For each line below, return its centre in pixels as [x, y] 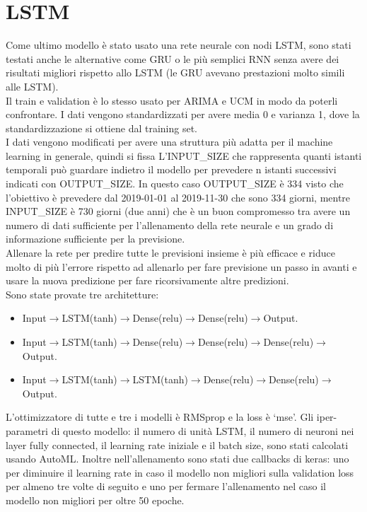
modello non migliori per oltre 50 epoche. [95, 500]
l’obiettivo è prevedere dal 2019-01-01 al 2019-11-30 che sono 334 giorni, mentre [178, 197]
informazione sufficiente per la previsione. [95, 239]
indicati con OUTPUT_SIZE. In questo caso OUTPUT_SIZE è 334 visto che [175, 184]
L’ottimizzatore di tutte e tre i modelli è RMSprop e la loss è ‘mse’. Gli [160, 417]
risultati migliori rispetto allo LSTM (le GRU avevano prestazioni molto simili [175, 72]
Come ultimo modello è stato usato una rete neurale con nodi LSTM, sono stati [179, 45]
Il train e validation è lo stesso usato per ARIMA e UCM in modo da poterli [172, 100]
